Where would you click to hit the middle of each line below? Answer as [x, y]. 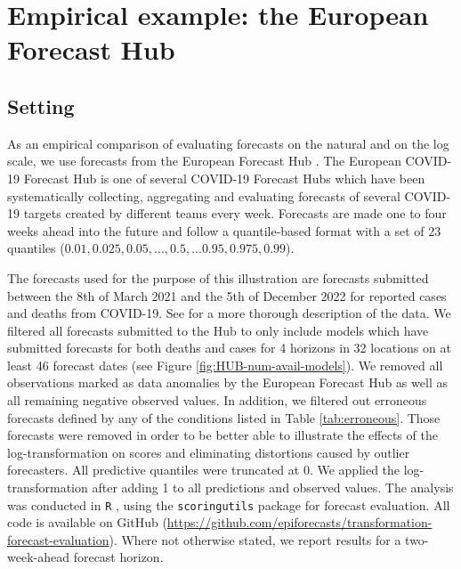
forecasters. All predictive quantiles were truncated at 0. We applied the [204, 470]
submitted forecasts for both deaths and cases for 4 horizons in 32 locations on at [229, 348]
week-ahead [38, 557]
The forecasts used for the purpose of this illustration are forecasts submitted [218, 277]
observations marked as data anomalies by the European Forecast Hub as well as [227, 382]
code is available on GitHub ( [87, 522]
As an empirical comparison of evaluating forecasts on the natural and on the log [228, 143]
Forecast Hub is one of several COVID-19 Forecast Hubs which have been [224, 178]
